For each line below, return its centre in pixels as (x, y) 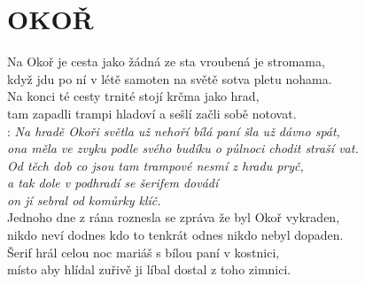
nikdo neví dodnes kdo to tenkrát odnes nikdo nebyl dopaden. (175, 235)
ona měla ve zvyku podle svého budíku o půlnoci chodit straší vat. (183, 148)
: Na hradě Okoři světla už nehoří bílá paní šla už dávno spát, (174, 130)
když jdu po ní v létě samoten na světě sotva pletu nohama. (170, 78)
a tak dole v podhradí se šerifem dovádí (113, 183)
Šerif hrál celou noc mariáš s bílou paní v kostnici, (144, 252)
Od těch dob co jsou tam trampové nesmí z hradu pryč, (155, 165)
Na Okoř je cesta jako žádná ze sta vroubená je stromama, (166, 61)
